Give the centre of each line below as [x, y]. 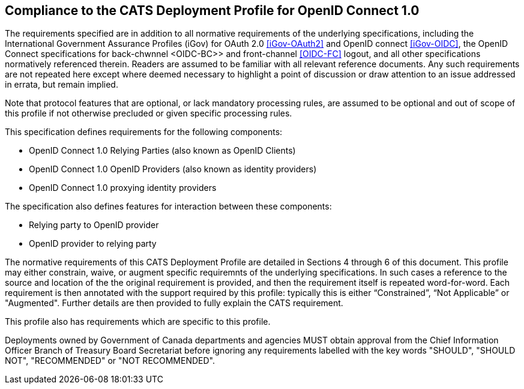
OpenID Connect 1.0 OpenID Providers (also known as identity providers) [173, 169]
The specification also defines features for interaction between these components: [168, 207]
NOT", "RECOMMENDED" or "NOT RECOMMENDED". [110, 361]
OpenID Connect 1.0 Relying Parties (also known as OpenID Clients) [162, 151]
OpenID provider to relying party [93, 244]
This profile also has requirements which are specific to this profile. [138, 322]
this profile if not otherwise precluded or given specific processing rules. [149, 113]
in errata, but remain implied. [62, 85]
